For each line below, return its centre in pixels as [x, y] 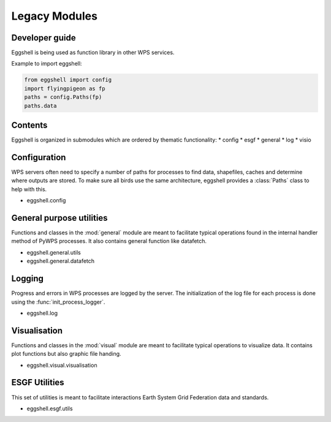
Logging [28, 279]
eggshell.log [42, 313]
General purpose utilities [59, 218]
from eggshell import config [68, 80]
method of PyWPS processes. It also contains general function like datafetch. [109, 241]
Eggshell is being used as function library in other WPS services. [93, 53]
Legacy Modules [55, 16]
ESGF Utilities [38, 382]
